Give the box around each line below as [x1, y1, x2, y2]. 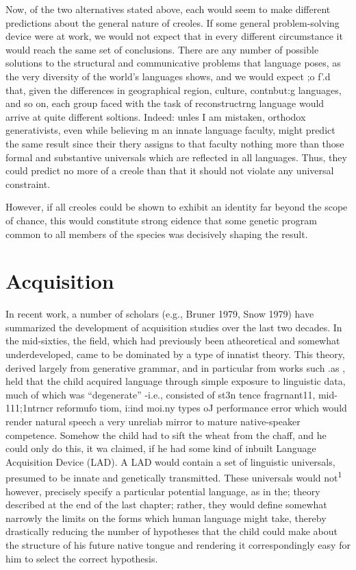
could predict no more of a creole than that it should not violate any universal [5, 163, 334, 178]
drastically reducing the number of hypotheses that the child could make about [5, 524, 338, 538]
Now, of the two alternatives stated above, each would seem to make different [5, 2, 331, 16]
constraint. [5, 176, 51, 191]
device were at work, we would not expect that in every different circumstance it [5, 29, 343, 43]
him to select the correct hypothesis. [5, 551, 158, 565]
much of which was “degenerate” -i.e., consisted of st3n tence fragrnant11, [5, 387, 316, 401]
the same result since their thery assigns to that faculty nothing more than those [5, 136, 344, 150]
